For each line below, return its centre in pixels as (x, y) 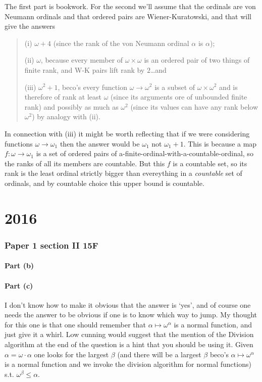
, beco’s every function (92, 87)
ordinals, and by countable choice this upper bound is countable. (104, 183)
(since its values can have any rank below (194, 106)
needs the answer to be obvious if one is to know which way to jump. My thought (131, 315)
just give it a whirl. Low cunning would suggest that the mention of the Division (129, 334)
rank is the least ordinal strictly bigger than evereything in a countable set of (123, 173)
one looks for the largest (71, 354)
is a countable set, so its (210, 163)
